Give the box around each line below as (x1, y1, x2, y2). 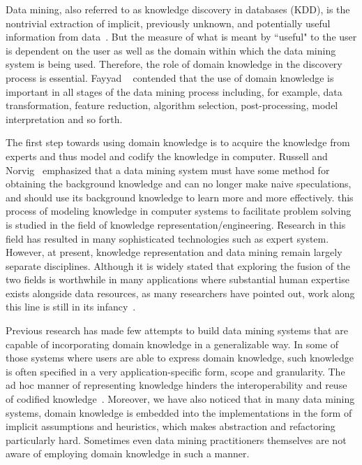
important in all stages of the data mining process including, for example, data (6, 84, 342, 99)
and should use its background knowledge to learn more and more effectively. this (6, 189, 354, 204)
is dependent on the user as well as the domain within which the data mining (6, 43, 336, 57)
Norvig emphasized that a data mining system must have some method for (6, 162, 330, 177)
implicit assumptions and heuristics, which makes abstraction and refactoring (6, 419, 335, 434)
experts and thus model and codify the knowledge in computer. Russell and (6, 148, 328, 163)
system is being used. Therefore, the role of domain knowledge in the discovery (6, 57, 342, 71)
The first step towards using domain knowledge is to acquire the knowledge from (6, 135, 350, 150)
